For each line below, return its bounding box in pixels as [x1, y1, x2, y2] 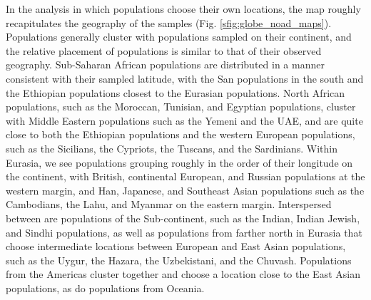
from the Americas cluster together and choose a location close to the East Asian [6, 267, 360, 281]
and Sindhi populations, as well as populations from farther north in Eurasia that [6, 224, 362, 239]
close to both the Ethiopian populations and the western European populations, [6, 127, 355, 142]
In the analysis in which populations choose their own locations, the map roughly [6, 1, 361, 16]
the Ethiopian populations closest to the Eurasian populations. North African [6, 85, 345, 100]
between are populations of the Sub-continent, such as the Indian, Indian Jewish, [6, 210, 360, 225]
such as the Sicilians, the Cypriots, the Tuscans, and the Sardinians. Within [6, 140, 337, 155]
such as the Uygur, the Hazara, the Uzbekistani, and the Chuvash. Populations [6, 252, 352, 267]
